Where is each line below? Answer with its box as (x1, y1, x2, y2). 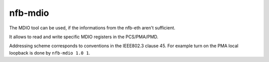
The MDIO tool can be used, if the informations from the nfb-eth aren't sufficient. (9, 25, 175, 31)
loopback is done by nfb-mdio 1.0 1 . (9, 50, 91, 56)
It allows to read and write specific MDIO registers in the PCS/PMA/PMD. (9, 34, 159, 40)
